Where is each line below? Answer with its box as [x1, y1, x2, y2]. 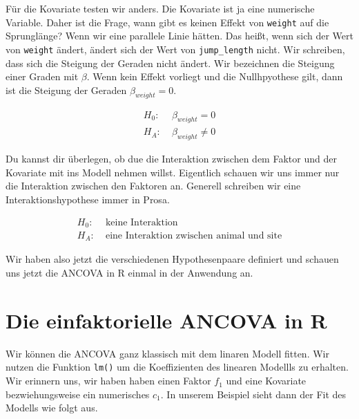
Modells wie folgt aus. [6, 400, 98, 415]
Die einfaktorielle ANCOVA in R [6, 306, 327, 334]
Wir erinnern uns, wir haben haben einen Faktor [6, 373, 211, 388]
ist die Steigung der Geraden [6, 82, 127, 97]
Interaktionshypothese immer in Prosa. [6, 192, 170, 206]
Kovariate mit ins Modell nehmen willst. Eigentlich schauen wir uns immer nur [6, 165, 340, 179]
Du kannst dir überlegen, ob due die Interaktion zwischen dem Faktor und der [6, 151, 337, 166]
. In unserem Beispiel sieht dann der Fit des [160, 387, 347, 401]
